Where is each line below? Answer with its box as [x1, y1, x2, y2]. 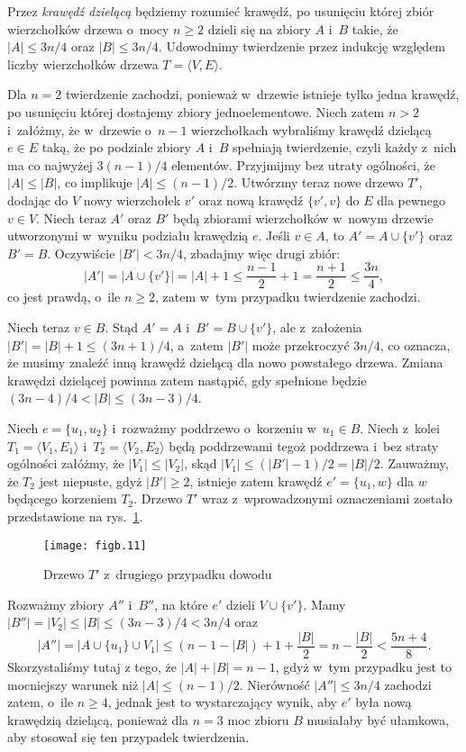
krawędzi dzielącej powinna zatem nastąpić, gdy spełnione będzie [7, 370, 367, 389]
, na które [154, 594, 208, 613]
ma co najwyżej [7, 155, 93, 174]
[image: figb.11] [43, 539, 147, 552]
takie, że [352, 19, 398, 38]
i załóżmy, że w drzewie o [7, 120, 151, 139]
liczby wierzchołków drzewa [7, 54, 159, 73]
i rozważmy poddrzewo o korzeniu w [112, 418, 316, 437]
